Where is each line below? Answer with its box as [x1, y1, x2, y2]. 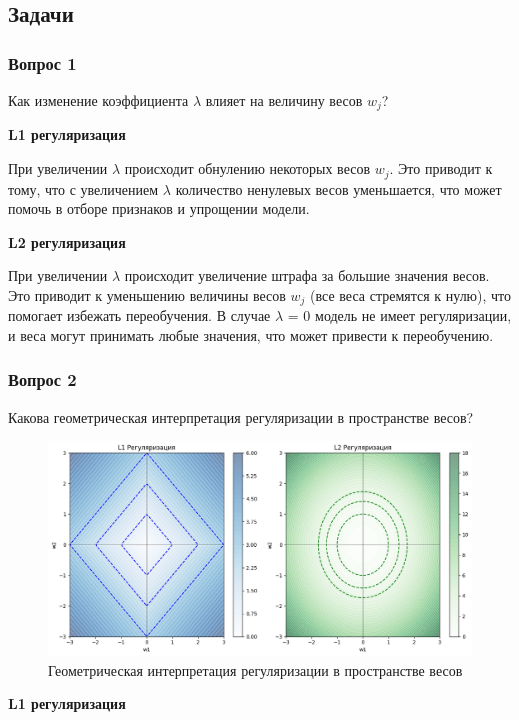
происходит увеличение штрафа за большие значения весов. [124, 265, 490, 286]
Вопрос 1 [8, 50, 77, 75]
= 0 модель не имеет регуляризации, [287, 305, 512, 326]
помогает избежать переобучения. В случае [8, 305, 271, 326]
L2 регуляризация [8, 231, 126, 252]
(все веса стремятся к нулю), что [310, 284, 512, 305]
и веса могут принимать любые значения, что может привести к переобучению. [8, 324, 494, 345]
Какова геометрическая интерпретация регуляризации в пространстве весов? [8, 406, 474, 427]
